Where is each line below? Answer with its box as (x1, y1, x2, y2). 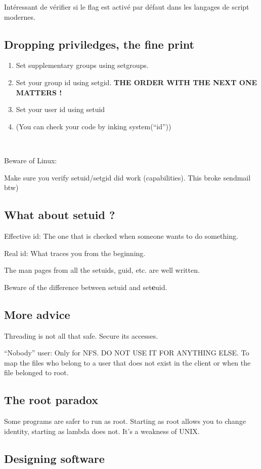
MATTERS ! (16, 87, 62, 97)
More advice (4, 306, 70, 322)
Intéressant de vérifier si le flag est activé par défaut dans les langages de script (4, 2, 249, 12)
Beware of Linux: (4, 155, 57, 165)
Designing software (4, 450, 105, 466)
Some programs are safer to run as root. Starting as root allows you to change (4, 416, 246, 426)
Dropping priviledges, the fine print (4, 36, 194, 52)
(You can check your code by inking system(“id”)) (16, 121, 171, 131)
